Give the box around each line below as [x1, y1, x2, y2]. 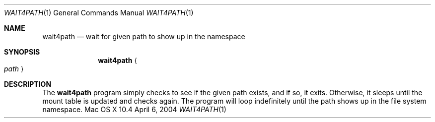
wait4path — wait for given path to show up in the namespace [42, 32, 245, 41]
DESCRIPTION [4, 80, 52, 88]
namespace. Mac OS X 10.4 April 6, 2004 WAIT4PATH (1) [42, 105, 226, 114]
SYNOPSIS [4, 48, 40, 56]
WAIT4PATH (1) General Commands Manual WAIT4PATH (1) [4, 8, 194, 17]
